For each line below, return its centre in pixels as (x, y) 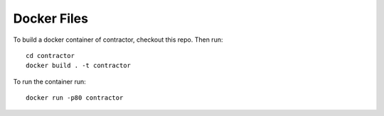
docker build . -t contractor (79, 66)
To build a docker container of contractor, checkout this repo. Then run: (118, 40)
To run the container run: (50, 81)
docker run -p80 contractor (75, 98)
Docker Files (51, 18)
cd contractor (50, 56)
